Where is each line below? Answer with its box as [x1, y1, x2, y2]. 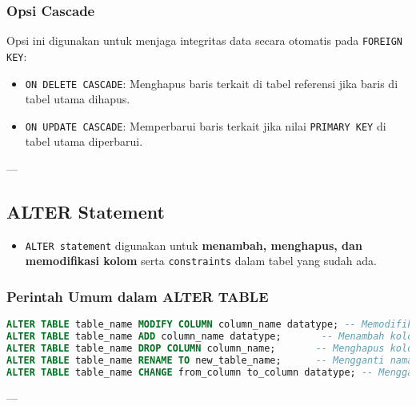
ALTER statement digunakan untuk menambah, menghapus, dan [25, 236, 362, 253]
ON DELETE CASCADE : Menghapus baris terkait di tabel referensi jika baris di [25, 74, 398, 91]
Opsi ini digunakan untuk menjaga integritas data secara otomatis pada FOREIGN [6, 32, 403, 49]
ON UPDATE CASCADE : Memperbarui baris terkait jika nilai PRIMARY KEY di [25, 117, 386, 134]
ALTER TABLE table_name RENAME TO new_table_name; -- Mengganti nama [6, 354, 414, 366]
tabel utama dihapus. [25, 90, 130, 107]
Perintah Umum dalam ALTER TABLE [6, 287, 269, 307]
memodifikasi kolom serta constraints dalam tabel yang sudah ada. [25, 252, 377, 269]
